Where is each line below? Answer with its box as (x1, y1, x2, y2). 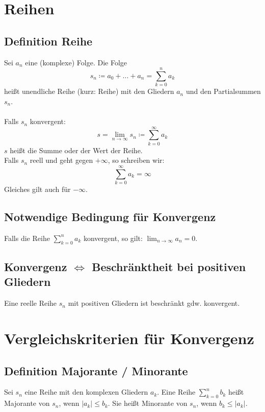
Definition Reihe (4, 33, 93, 49)
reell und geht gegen (30, 155, 93, 165)
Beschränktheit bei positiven (92, 259, 246, 275)
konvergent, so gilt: (83, 232, 143, 243)
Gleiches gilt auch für (4, 184, 71, 195)
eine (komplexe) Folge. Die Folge (25, 57, 127, 67)
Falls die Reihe (4, 232, 50, 243)
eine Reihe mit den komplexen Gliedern (24, 386, 148, 397)
